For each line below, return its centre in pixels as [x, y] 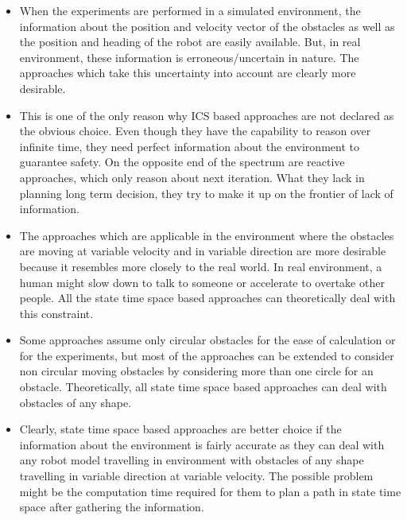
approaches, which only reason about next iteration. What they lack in [192, 177]
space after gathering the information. [112, 507]
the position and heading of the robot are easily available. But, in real [190, 42]
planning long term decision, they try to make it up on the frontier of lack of [206, 193]
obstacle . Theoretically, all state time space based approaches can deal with [203, 387]
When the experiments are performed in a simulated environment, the [190, 10]
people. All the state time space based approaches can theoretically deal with [207, 298]
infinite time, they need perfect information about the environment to [189, 146]
